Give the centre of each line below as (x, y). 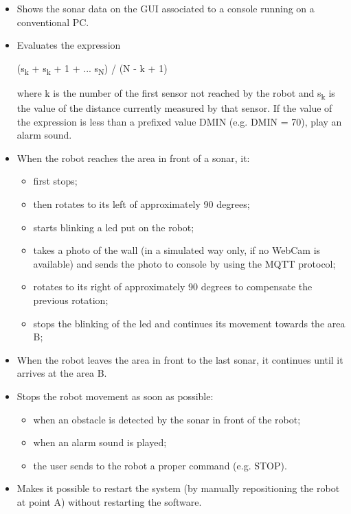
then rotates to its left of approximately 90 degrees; (141, 204)
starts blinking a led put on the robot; (114, 227)
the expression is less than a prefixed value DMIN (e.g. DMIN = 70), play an (179, 121)
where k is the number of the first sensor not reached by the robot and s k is (176, 93)
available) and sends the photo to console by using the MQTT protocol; (184, 263)
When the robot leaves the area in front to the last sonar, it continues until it (180, 359)
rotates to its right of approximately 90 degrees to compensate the (173, 287)
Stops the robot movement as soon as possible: (115, 396)
